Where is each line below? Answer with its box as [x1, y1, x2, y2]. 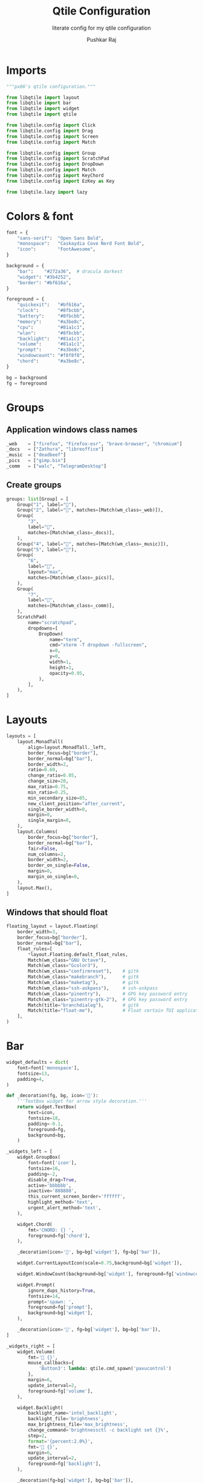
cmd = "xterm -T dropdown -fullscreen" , [49, 642, 147, 648]
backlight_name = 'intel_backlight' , [28, 1410, 118, 1416]
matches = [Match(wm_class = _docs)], [28, 529, 115, 536]
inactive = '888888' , [28, 1188, 77, 1194]
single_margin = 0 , [28, 818, 71, 824]
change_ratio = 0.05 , [28, 772, 77, 778]
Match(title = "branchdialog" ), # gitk [28, 1002, 139, 1008]
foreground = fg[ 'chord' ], [28, 1233, 91, 1239]
